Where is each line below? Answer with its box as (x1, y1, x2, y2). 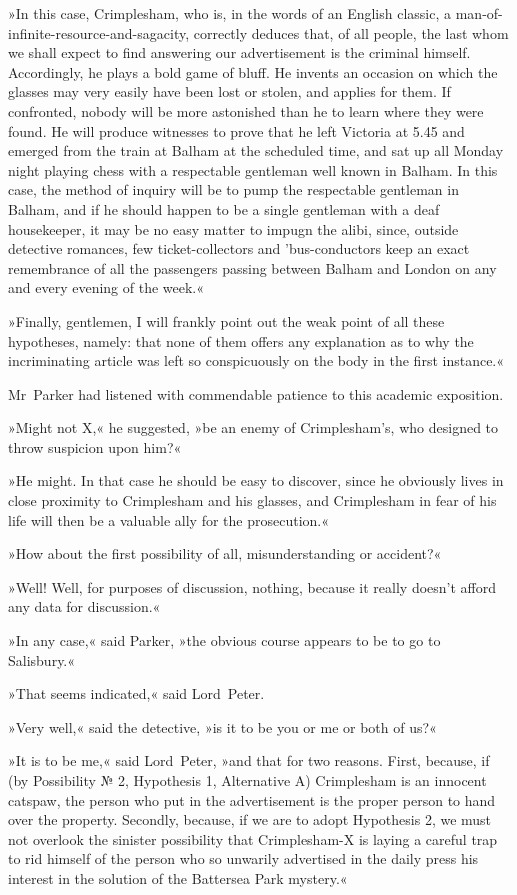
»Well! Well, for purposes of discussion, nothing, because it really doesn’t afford (8, 576, 497, 597)
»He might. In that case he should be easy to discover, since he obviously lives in (8, 470, 504, 491)
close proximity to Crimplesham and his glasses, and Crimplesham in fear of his (8, 490, 497, 511)
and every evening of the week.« (8, 277, 205, 298)
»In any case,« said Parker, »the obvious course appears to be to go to (8, 630, 441, 651)
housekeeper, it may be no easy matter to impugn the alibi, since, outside (8, 218, 459, 239)
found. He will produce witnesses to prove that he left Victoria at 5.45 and (8, 120, 465, 141)
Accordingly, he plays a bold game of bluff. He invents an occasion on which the (8, 61, 498, 82)
